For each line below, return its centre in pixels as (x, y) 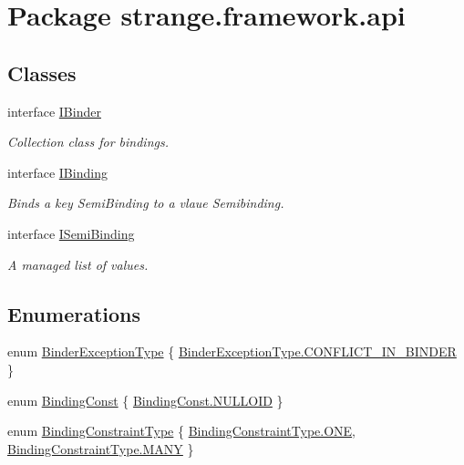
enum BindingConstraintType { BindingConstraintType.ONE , (182, 431)
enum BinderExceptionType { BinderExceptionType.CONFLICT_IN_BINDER (232, 351)
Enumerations (74, 313)
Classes (42, 72)
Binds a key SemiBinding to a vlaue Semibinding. (146, 203)
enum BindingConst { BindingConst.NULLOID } (145, 400)
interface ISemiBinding (71, 233)
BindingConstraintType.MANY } (101, 448)
